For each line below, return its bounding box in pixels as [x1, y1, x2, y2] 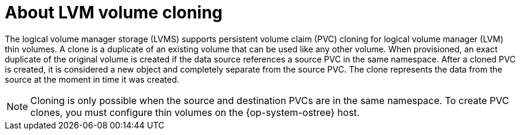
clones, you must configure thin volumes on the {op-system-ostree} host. [30, 106, 360, 118]
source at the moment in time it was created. [5, 74, 180, 84]
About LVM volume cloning [5, 2, 223, 23]
